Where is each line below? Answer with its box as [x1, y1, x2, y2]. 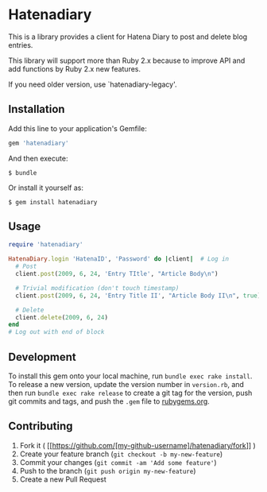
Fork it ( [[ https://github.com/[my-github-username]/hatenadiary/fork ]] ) [19, 440, 256, 450]
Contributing [8, 420, 73, 433]
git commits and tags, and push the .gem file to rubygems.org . [8, 397, 211, 406]
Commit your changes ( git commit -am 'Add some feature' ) [19, 457, 217, 467]
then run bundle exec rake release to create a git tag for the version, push [8, 388, 253, 397]
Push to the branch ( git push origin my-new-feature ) [19, 466, 196, 475]
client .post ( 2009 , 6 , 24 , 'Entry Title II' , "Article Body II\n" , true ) [15, 292, 261, 300]
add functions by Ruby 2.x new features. [8, 64, 141, 73]
